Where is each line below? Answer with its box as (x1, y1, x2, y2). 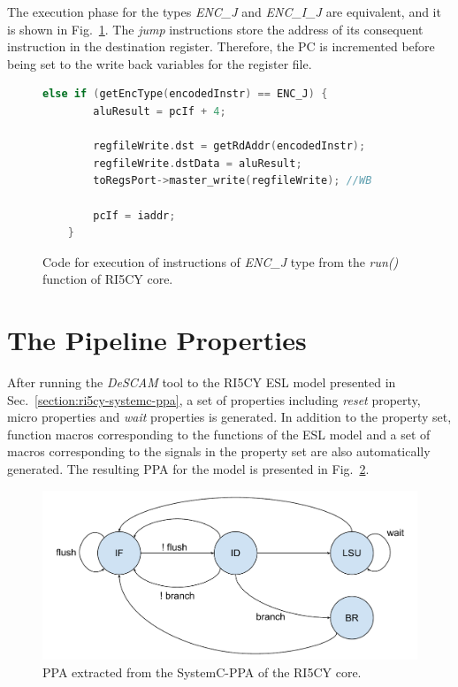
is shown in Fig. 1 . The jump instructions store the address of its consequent (7, 19, 424, 38)
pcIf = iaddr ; (93, 209, 176, 222)
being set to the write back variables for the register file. (7, 54, 312, 73)
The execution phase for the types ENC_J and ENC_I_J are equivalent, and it (7, 3, 441, 20)
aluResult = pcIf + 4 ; (93, 104, 226, 118)
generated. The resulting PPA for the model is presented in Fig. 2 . (7, 460, 370, 477)
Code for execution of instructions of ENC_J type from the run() (42, 252, 399, 271)
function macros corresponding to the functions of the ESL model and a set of (7, 424, 431, 443)
